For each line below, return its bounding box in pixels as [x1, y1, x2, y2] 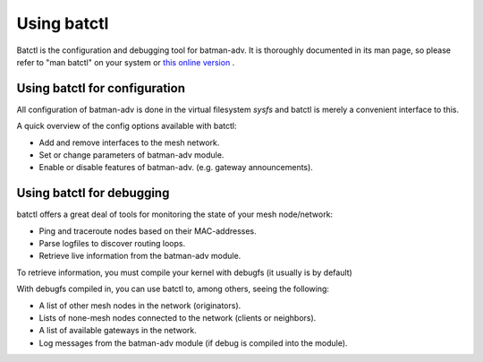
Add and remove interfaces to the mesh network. [38, 137, 220, 148]
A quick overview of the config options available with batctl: [16, 121, 237, 132]
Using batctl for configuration [16, 81, 185, 96]
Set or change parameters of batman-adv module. [38, 150, 225, 160]
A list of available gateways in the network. [38, 325, 197, 336]
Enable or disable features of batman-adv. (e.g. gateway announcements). [38, 162, 313, 173]
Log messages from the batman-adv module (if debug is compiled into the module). [38, 337, 348, 349]
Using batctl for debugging [16, 185, 170, 201]
